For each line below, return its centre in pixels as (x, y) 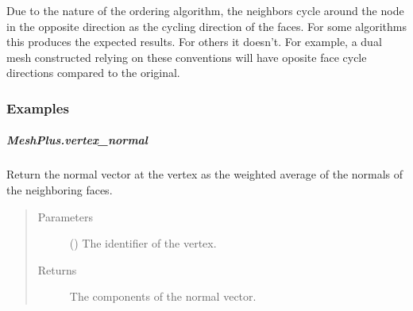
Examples (38, 108)
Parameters (65, 216)
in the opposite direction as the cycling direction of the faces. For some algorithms (206, 26)
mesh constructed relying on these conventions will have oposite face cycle (187, 57)
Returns (57, 269)
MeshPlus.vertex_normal (77, 140)
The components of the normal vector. (163, 296)
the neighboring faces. (60, 189)
